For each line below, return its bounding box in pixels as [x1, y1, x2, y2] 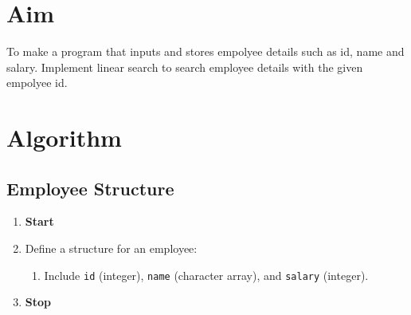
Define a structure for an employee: [25, 240, 198, 257]
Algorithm [6, 121, 122, 154]
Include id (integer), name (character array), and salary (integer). [44, 266, 369, 283]
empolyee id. [6, 74, 68, 91]
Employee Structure [6, 175, 174, 200]
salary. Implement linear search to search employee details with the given [6, 58, 363, 75]
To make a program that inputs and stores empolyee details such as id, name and [6, 43, 405, 60]
